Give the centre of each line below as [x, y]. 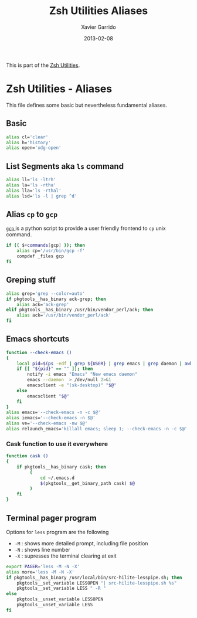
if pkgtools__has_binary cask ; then [62, 467]
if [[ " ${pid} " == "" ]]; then [55, 369]
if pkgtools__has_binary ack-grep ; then [56, 299]
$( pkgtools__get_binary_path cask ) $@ [87, 483]
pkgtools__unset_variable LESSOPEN [60, 599]
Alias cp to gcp [32, 214]
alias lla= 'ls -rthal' [34, 191]
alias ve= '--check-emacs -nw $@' [47, 423]
